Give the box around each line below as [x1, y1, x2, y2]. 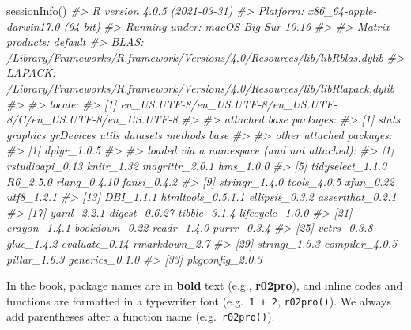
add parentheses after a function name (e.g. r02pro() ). [6, 308, 275, 324]
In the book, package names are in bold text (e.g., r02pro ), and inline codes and [6, 277, 403, 294]
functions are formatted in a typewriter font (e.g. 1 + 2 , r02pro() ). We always [6, 292, 391, 309]
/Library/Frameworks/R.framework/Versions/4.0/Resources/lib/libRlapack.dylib [6, 79, 395, 96]
